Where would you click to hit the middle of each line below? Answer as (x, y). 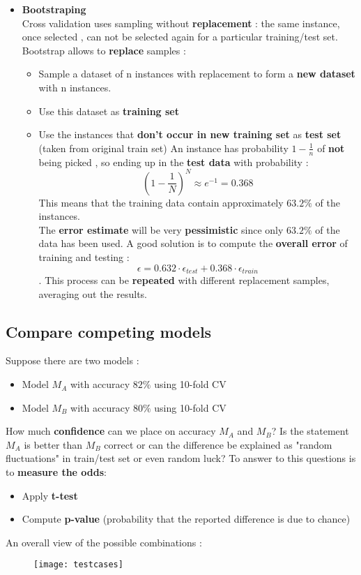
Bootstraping (54, 9)
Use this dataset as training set (109, 111)
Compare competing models (109, 331)
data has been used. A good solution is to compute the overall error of (193, 243)
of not (331, 148)
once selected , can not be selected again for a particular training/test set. (180, 37)
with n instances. (75, 87)
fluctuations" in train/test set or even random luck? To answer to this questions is (181, 458)
